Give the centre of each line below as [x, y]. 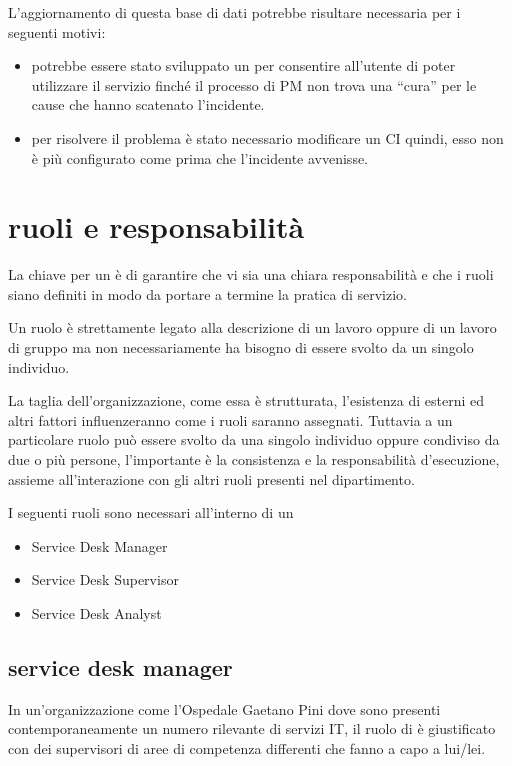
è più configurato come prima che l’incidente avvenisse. [200, 157]
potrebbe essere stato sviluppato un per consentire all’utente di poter [243, 65]
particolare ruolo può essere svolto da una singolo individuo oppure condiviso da [254, 439]
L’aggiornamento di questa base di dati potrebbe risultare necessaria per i [234, 12]
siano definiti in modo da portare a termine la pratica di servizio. [207, 293]
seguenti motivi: [57, 31]
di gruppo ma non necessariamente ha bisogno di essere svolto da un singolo [241, 347]
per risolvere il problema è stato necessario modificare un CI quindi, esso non [267, 137]
